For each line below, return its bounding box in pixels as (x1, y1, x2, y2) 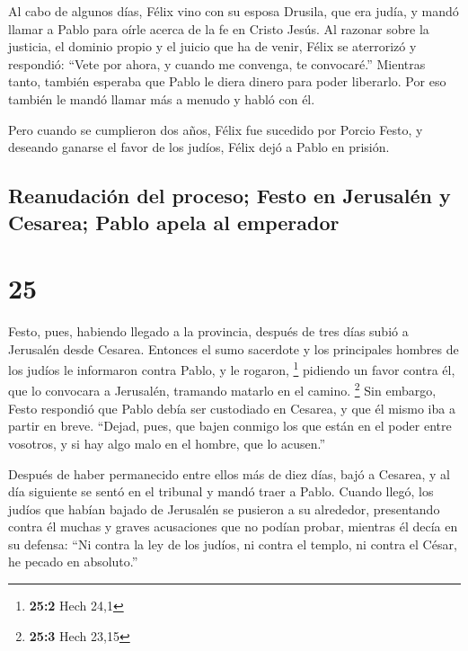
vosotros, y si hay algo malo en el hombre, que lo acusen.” (8, 433, 326, 452)
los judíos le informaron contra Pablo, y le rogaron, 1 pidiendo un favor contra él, (8, 358, 455, 379)
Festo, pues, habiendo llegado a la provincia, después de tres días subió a (8, 322, 409, 341)
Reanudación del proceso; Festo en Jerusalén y (8, 182, 451, 210)
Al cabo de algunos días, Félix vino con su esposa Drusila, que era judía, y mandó (8, 2, 459, 20)
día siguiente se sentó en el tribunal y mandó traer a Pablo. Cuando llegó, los (8, 482, 434, 501)
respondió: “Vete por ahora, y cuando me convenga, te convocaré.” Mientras (8, 54, 426, 73)
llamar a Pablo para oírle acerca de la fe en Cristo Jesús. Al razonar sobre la (8, 19, 429, 38)
